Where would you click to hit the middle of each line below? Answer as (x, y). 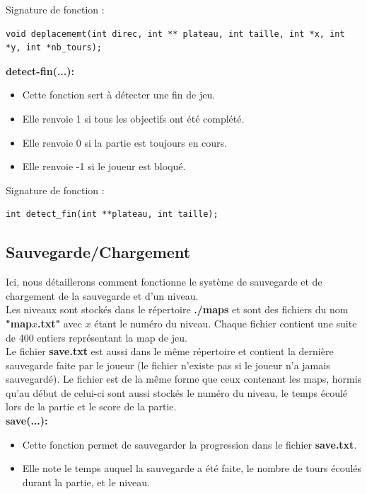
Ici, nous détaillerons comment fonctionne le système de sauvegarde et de (164, 282)
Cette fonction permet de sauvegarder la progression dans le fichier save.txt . (190, 444)
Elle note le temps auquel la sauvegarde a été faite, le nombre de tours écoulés (192, 468)
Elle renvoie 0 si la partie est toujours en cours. (124, 142)
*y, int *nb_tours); (54, 48)
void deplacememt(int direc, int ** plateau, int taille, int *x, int (175, 34)
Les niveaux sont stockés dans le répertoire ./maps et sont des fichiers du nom (177, 309)
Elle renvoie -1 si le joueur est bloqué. (104, 166)
